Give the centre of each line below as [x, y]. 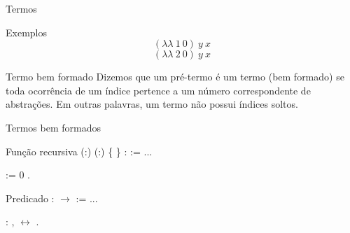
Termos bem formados [53, 127]
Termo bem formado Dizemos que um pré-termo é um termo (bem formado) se [175, 77]
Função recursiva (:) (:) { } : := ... [79, 151]
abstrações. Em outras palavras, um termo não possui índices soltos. [152, 104]
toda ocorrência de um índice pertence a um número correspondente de [158, 90]
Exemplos [26, 32]
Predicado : [30, 198]
